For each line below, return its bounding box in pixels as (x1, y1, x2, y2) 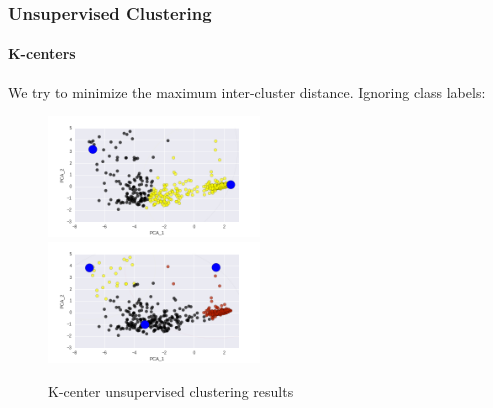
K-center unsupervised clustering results (48, 380, 294, 401)
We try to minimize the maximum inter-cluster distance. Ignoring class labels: (8, 81, 486, 102)
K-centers (8, 43, 76, 64)
